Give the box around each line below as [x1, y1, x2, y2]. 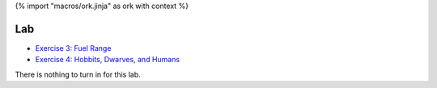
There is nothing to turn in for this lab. [15, 69, 141, 79]
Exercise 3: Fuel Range [35, 43, 112, 52]
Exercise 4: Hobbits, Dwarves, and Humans [35, 55, 180, 65]
